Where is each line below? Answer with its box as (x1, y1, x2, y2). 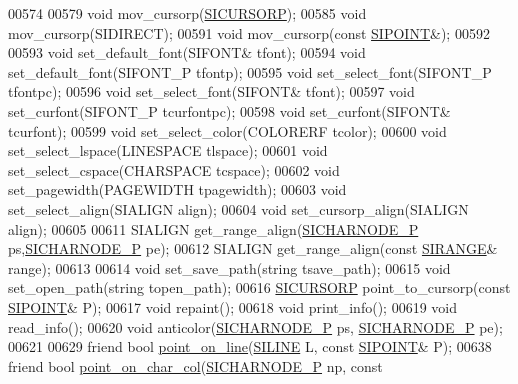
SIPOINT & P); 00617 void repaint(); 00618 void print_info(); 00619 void (8, 296, 457, 317)
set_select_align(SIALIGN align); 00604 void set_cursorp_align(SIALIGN (8, 198, 469, 219)
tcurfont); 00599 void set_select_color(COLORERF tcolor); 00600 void (8, 120, 447, 141)
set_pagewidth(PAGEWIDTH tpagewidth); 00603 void (8, 179, 347, 200)
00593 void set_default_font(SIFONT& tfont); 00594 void (8, 42, 366, 63)
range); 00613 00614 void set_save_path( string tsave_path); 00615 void (8, 257, 451, 278)
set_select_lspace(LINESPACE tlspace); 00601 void (8, 140, 328, 161)
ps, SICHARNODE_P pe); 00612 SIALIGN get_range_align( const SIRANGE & (8, 238, 498, 259)
